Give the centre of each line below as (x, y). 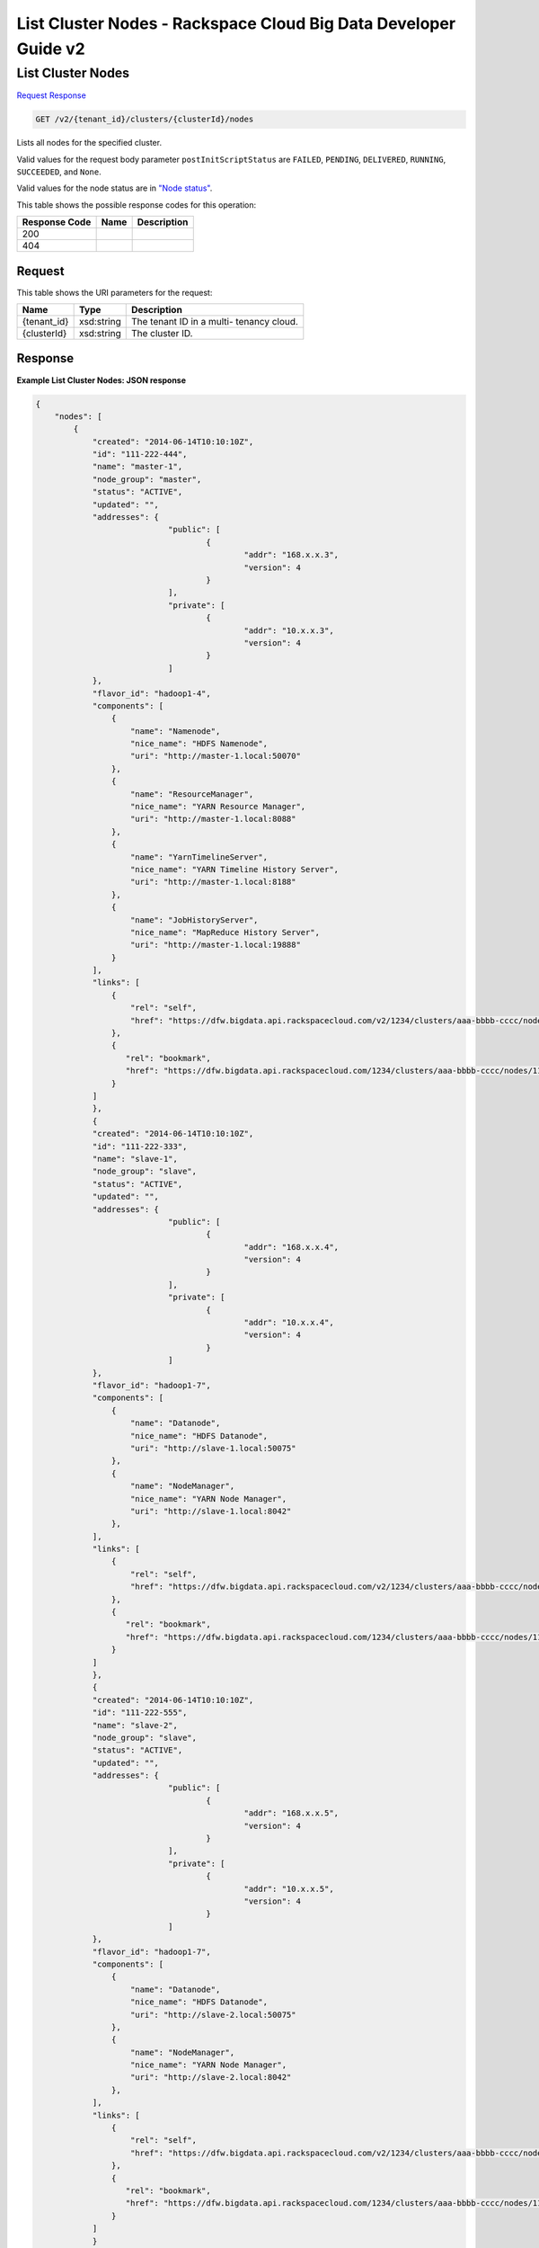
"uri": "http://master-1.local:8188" (213, 882)
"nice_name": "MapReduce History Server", (225, 932)
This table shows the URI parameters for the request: (115, 292)
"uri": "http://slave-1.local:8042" (211, 1511)
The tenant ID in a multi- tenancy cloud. (214, 322)
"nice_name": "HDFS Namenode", (199, 744)
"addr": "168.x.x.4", (292, 1247)
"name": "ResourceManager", (192, 794)
